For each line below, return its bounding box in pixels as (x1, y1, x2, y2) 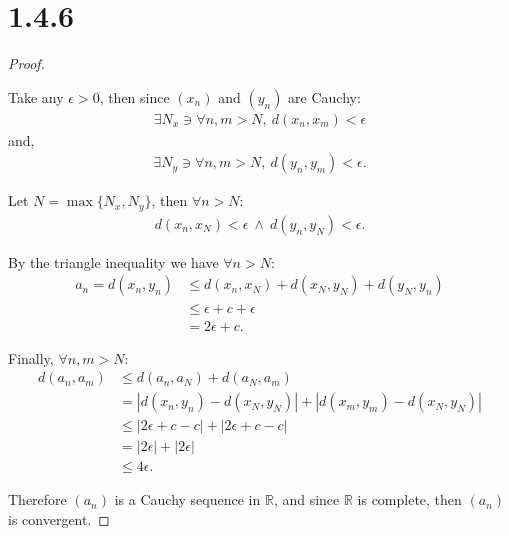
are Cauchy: (288, 86, 361, 107)
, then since (99, 86, 170, 107)
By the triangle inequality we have (8, 251, 219, 272)
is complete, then (357, 489, 462, 510)
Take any (8, 86, 64, 107)
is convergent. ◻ (8, 508, 110, 529)
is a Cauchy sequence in (114, 489, 261, 510)
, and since (273, 489, 340, 510)
